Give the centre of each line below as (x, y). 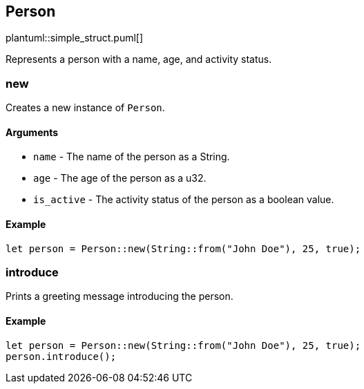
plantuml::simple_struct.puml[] (75, 38)
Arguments (32, 132)
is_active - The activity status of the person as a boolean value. (184, 200)
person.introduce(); (61, 356)
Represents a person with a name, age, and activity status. (139, 59)
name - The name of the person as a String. (132, 157)
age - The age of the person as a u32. (120, 178)
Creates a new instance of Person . (85, 108)
